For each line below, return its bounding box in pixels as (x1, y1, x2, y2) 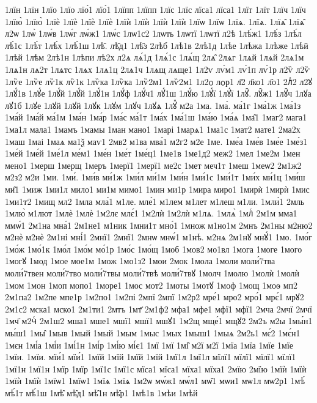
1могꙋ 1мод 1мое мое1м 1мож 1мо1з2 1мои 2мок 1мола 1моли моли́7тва (5, 254, 275, 267)
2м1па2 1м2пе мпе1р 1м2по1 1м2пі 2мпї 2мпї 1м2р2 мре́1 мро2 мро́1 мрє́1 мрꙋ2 (5, 290, 304, 303)
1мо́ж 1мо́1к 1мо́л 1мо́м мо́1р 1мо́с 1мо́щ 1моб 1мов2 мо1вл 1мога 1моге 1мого (5, 242, 302, 255)
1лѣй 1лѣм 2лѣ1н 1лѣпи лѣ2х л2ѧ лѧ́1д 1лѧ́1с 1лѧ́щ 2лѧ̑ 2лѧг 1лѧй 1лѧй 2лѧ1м (5, 51, 304, 64)
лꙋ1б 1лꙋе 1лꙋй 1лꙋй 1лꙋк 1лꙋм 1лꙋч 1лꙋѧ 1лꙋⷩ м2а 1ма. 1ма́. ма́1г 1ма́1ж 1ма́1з (5, 98, 301, 111)
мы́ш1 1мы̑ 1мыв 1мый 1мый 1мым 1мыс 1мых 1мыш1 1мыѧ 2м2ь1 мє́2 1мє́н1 (5, 327, 301, 339)
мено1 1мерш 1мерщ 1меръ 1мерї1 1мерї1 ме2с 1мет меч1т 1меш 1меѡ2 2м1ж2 (5, 158, 302, 171)
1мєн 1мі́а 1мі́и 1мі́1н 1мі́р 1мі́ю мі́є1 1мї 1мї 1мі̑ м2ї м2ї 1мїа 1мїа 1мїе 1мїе (5, 338, 294, 351)
